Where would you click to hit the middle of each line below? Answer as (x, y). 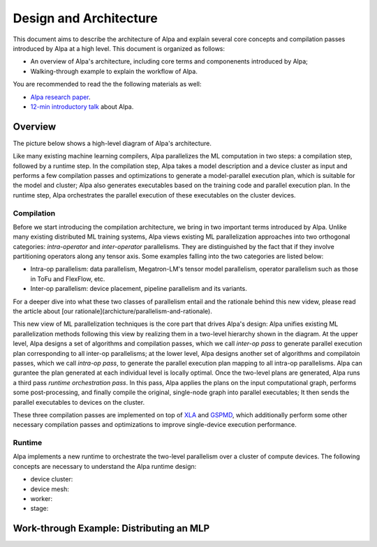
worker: (41, 499)
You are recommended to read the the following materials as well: (107, 84)
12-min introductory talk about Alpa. (82, 106)
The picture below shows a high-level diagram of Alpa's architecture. (112, 143)
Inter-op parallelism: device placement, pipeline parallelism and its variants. (139, 289)
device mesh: (50, 489)
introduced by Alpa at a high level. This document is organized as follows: (119, 48)
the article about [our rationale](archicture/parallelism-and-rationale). (112, 311)
